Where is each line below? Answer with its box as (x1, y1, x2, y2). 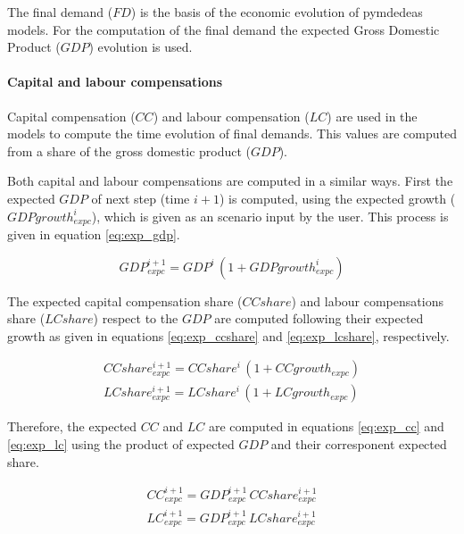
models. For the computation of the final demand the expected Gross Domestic (7, 20, 440, 38)
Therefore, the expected (7, 417, 137, 436)
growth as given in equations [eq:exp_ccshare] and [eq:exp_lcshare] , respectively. (7, 326, 450, 345)
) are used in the (327, 106, 418, 125)
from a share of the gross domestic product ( (7, 141, 252, 160)
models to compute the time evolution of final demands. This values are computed (7, 124, 457, 143)
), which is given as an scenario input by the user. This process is (91, 206, 449, 225)
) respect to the (93, 309, 178, 328)
